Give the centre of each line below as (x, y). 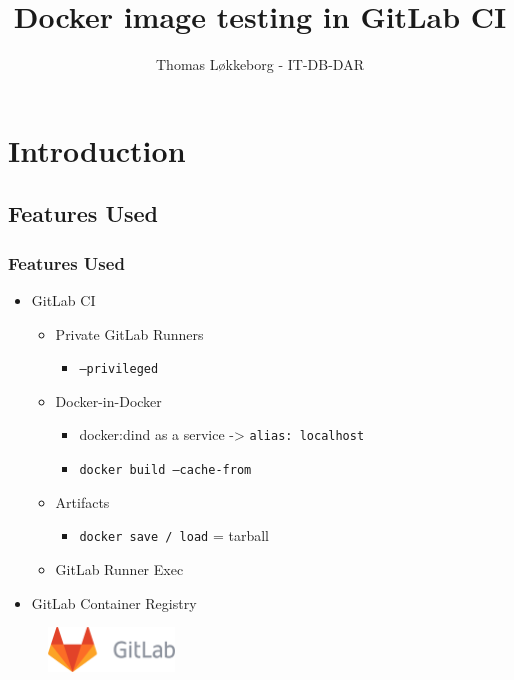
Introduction (97, 149)
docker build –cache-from (165, 470)
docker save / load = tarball (174, 535)
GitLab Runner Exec (119, 568)
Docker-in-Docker (108, 400)
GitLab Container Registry (114, 602)
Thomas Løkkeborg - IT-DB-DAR (260, 64)
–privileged (119, 369)
